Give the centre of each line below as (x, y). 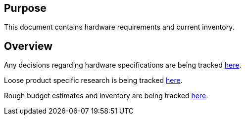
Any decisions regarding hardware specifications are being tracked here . (123, 65)
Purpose (25, 8)
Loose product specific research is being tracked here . (93, 80)
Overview (28, 46)
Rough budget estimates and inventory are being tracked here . (106, 96)
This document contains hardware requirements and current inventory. (119, 27)
